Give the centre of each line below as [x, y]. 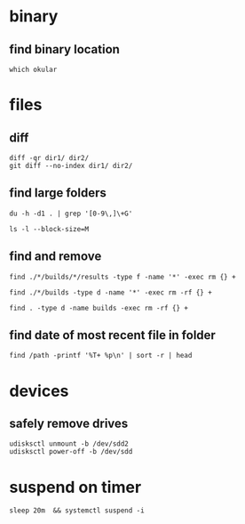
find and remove [55, 257]
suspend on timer [75, 487]
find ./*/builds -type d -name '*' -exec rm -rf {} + [111, 292]
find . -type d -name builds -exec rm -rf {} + [99, 308]
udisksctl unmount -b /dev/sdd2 [69, 444]
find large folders [58, 193]
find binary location [64, 49]
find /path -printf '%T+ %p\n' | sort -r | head [101, 356]
